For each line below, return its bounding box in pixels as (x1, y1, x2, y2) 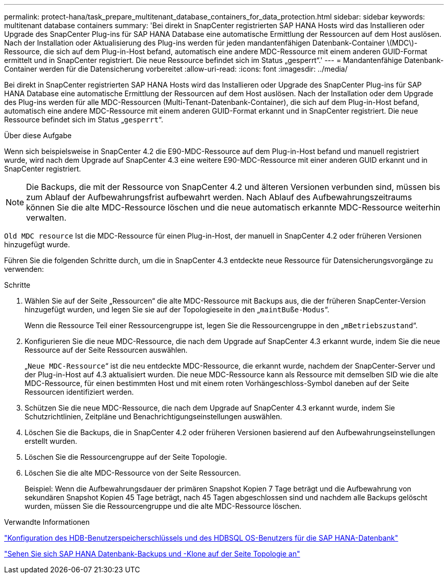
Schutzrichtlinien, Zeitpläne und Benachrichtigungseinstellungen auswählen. (25, 412, 282, 421)
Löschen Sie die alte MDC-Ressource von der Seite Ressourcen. (25, 468, 241, 477)
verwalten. (26, 212, 66, 223)
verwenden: (4, 265, 44, 273)
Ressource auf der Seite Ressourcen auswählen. (25, 346, 188, 354)
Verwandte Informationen (4, 518, 90, 526)
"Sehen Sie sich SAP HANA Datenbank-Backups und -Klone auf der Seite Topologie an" (4, 549, 300, 558)
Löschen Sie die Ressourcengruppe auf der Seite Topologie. (25, 453, 227, 461)
